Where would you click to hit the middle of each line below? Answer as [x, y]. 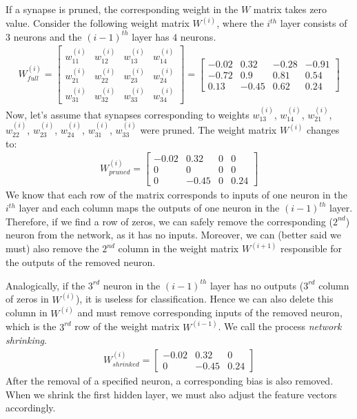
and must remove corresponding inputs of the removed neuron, [210, 313]
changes [323, 130]
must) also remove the [52, 248]
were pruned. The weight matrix [208, 130]
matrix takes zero [290, 9]
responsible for [311, 248]
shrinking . [26, 340]
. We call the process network [280, 326]
